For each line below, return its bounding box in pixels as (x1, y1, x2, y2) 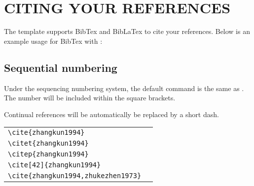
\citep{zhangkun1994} (8, 150, 89, 158)
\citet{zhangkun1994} (8, 139, 89, 148)
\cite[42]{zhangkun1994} (8, 161, 101, 169)
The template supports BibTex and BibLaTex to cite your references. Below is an (4, 26, 250, 36)
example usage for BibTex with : (4, 35, 103, 46)
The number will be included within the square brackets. (4, 93, 176, 103)
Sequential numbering (4, 60, 117, 75)
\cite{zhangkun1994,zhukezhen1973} (8, 172, 142, 180)
